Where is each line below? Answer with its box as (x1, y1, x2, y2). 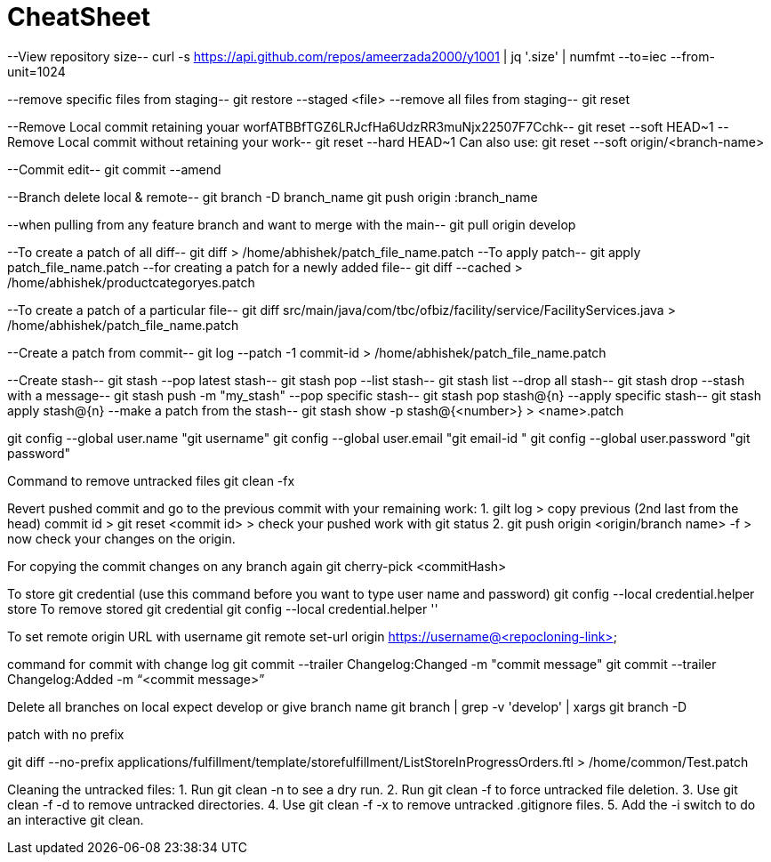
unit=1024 (7, 63, 66, 79)
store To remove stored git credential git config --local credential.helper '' (7, 600, 438, 616)
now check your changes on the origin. (7, 530, 236, 546)
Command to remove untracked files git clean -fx (7, 472, 295, 488)
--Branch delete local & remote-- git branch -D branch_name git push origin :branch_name (7, 189, 538, 205)
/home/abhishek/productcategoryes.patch (7, 274, 255, 290)
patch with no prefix (7, 726, 124, 742)
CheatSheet (7, 2, 150, 32)
